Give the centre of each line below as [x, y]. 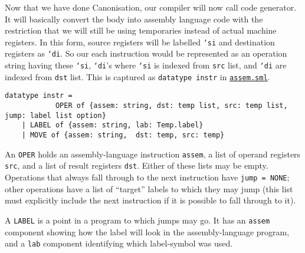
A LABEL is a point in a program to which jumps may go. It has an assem [137, 220]
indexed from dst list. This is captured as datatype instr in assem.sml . [137, 76]
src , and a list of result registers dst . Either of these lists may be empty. [137, 165]
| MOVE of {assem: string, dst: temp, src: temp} [123, 135]
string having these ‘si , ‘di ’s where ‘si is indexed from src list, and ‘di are [146, 65]
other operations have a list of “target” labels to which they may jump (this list [149, 188]
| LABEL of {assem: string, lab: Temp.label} [112, 125]
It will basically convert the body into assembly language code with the [134, 19]
